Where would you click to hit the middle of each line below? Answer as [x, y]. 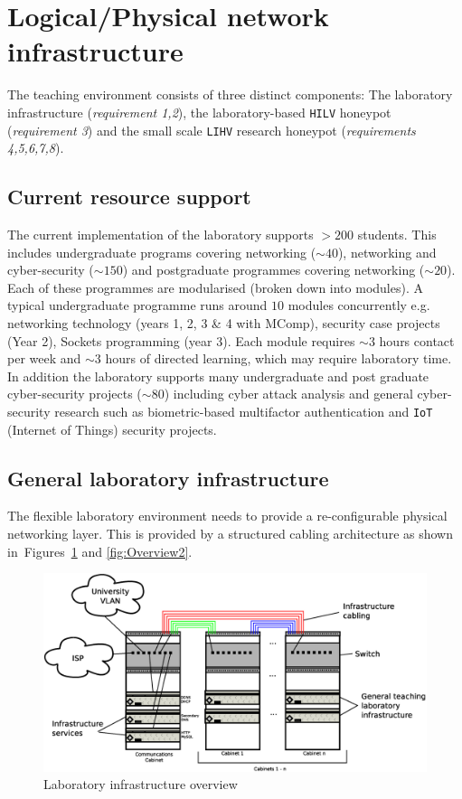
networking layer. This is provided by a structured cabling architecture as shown [230, 533]
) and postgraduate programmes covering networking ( [273, 270]
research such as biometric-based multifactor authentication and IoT [244, 411]
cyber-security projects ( [75, 394]
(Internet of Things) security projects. [112, 429]
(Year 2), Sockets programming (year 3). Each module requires [181, 340]
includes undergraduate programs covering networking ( [162, 252]
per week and [44, 358]
